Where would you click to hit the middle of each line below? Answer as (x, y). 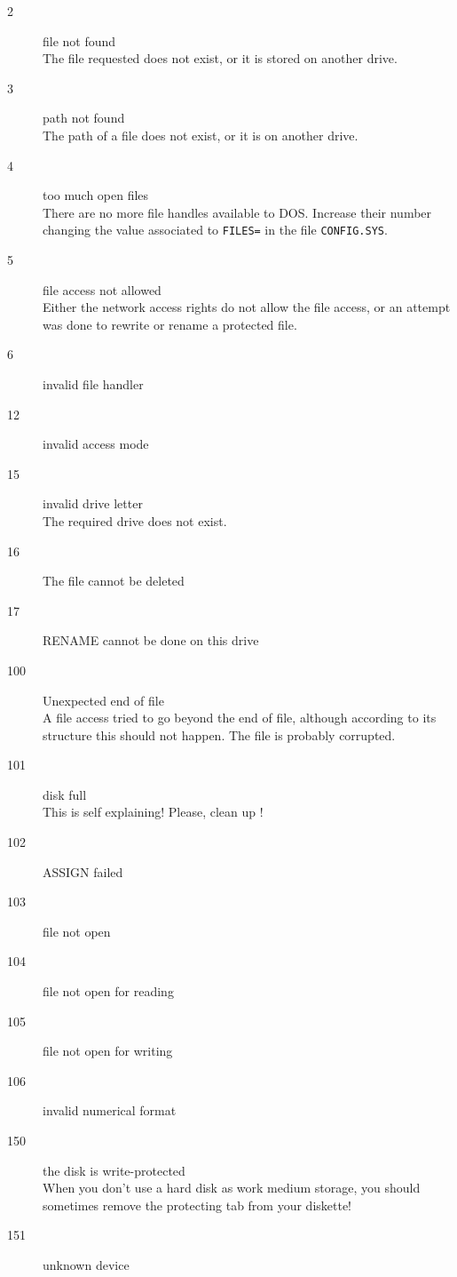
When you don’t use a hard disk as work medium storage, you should (232, 1188)
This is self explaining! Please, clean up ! (153, 812)
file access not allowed (102, 289)
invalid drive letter (93, 503)
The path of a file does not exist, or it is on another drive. (201, 135)
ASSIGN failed (83, 871)
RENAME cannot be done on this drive (151, 640)
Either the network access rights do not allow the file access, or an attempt (247, 307)
